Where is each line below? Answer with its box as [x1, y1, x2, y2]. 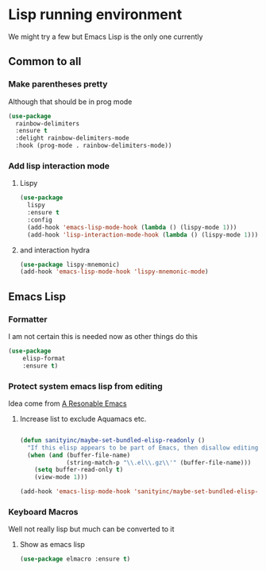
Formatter [8, 314, 48, 325]
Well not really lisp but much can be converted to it [8, 524, 175, 534]
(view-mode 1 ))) [34, 473, 88, 481]
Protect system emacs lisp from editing [8, 380, 163, 392]
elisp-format [22, 354, 66, 362]
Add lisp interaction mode [8, 160, 110, 172]
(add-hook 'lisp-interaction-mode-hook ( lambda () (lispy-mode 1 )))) [27, 230, 262, 239]
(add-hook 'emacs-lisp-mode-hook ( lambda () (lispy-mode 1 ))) [27, 223, 237, 231]
